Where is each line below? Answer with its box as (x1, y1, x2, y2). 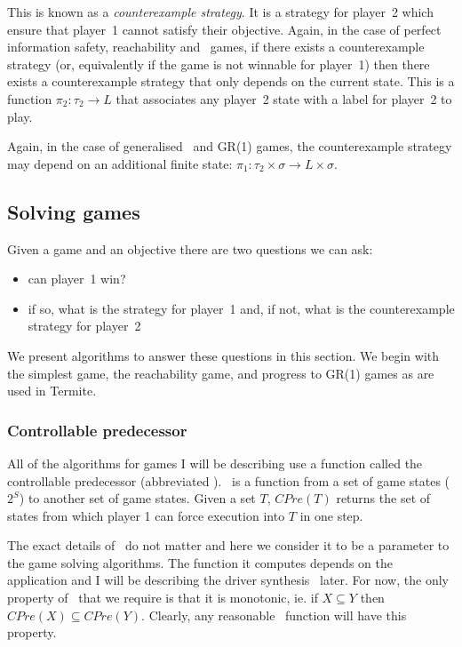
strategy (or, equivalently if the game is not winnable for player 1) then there (7, 54, 430, 73)
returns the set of (336, 489, 431, 507)
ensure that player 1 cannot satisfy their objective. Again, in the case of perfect (7, 20, 442, 38)
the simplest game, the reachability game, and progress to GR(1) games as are (7, 363, 434, 382)
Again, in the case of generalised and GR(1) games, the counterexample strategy (7, 137, 452, 156)
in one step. (299, 506, 363, 524)
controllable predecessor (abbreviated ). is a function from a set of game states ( (7, 471, 450, 490)
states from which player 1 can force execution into (7, 506, 285, 524)
